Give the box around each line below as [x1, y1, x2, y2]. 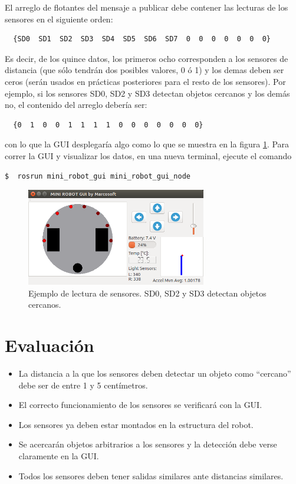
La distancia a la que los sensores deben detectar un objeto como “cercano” [18, 367, 291, 380]
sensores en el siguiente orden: [5, 12, 113, 25]
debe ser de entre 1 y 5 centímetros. [18, 378, 148, 391]
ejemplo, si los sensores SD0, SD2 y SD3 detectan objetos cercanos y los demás [5, 87, 290, 99]
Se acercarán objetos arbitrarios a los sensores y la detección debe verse [18, 438, 277, 450]
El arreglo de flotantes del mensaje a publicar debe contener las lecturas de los [5, 1, 288, 13]
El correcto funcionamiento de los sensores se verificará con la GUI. [18, 399, 262, 411]
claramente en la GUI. [18, 450, 99, 462]
